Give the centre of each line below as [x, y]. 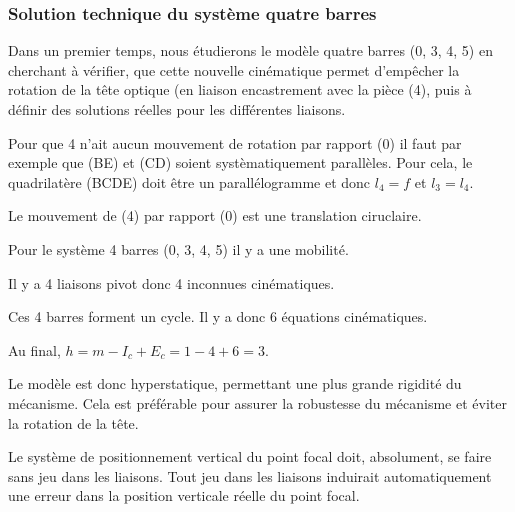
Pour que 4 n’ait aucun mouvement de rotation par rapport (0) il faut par [235, 142]
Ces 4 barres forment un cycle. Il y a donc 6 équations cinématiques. [218, 316]
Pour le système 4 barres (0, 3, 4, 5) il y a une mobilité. [178, 248]
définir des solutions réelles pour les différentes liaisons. [177, 109]
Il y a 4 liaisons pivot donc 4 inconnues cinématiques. [171, 282]
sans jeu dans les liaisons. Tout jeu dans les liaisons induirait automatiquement [250, 475]
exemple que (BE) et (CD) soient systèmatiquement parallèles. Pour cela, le [240, 162]
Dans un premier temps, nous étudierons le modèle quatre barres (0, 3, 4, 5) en [250, 50]
